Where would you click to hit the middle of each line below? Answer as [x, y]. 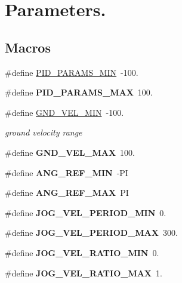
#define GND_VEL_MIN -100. [64, 112]
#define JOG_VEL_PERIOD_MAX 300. [91, 233]
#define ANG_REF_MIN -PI [67, 172]
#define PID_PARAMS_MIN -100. [72, 72]
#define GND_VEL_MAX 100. [70, 152]
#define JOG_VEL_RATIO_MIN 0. [82, 252]
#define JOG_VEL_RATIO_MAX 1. [84, 273]
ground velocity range [44, 132]
